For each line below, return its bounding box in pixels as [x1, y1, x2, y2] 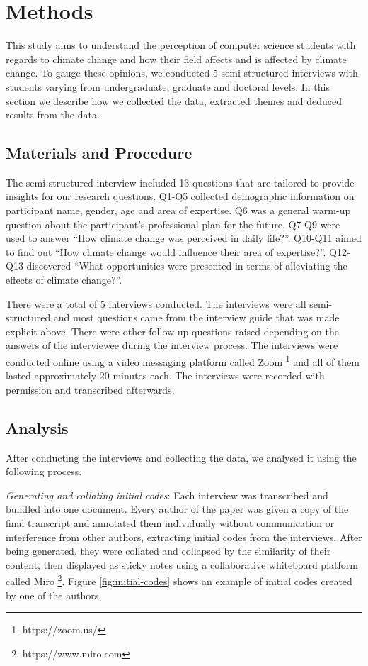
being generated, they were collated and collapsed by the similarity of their [6, 543, 331, 558]
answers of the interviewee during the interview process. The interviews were [6, 338, 338, 353]
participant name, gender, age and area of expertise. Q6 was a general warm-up [6, 203, 351, 218]
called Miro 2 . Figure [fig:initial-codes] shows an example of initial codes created [6, 572, 352, 589]
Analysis [6, 416, 69, 438]
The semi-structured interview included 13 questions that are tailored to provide [6, 174, 355, 189]
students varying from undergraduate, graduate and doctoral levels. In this [6, 79, 330, 94]
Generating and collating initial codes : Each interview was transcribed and [6, 487, 328, 502]
